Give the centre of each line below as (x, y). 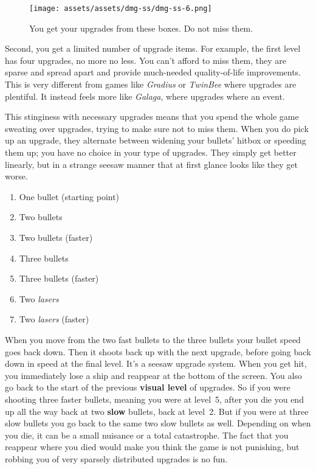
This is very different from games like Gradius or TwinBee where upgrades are (151, 84)
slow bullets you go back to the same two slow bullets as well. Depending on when (158, 423)
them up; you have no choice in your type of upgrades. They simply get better (151, 152)
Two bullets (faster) (56, 237)
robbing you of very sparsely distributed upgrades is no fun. (116, 458)
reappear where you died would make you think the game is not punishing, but (152, 447)
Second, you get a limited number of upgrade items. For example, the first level (153, 48)
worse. (16, 176)
